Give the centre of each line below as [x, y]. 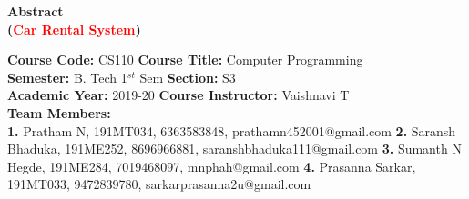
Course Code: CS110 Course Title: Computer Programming [185, 60]
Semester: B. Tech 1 [67, 77]
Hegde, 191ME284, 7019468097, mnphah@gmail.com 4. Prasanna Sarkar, [212, 166]
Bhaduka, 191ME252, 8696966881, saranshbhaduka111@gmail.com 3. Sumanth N [234, 149]
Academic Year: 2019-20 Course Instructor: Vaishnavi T [178, 95]
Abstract [36, 11]
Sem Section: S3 [188, 77]
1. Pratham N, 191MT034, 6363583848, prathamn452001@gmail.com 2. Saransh [232, 130]
